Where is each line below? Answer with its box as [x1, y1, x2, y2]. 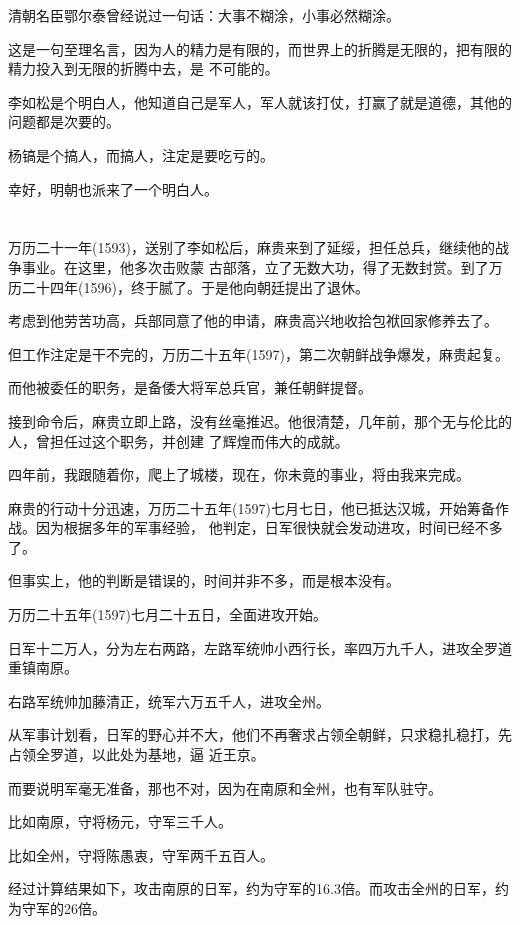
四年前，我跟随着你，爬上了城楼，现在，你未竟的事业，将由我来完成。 [8, 464, 470, 485]
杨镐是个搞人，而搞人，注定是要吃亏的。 [8, 144, 274, 165]
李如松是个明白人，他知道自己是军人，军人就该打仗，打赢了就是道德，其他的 [8, 91, 512, 112]
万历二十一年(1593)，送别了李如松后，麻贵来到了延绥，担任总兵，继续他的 [8, 237, 495, 258]
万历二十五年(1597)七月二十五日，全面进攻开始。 [8, 604, 327, 625]
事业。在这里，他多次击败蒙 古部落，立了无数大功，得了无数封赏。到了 [21, 256, 489, 277]
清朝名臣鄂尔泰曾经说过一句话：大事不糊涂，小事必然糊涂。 [8, 5, 400, 25]
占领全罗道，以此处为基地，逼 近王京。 [8, 744, 265, 765]
